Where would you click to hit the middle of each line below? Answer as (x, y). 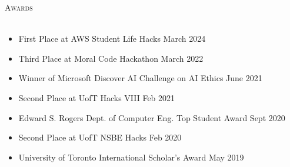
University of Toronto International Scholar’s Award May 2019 (131, 157)
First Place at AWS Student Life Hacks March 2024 (112, 39)
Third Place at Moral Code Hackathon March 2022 (111, 58)
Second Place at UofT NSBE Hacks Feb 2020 (100, 137)
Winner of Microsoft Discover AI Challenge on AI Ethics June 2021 (140, 78)
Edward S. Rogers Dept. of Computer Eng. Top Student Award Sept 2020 (152, 117)
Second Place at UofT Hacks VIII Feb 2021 (97, 97)
